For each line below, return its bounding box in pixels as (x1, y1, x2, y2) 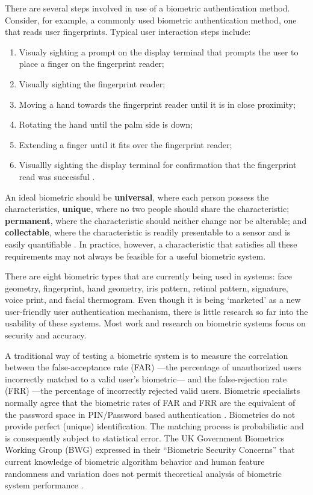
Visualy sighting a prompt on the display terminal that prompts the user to (19, 45, 299, 58)
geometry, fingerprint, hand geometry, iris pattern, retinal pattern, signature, (5, 281, 288, 294)
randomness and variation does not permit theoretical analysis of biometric (5, 467, 282, 479)
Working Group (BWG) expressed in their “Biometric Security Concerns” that (5, 443, 295, 456)
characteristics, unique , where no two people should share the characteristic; (5, 202, 290, 215)
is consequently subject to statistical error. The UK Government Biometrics (5, 431, 285, 444)
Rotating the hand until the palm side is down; (19, 118, 193, 131)
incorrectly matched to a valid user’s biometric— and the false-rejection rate (5, 372, 287, 385)
